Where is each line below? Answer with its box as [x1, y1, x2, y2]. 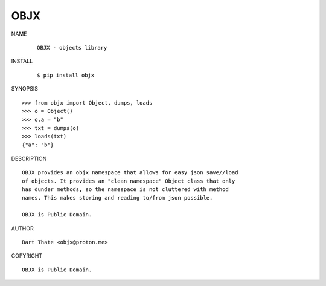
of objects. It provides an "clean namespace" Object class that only [22, 177, 235, 184]
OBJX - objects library [37, 44, 107, 51]
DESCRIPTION [11, 155, 47, 162]
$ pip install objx [37, 71, 95, 79]
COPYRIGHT [11, 252, 43, 259]
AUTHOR [11, 224, 34, 232]
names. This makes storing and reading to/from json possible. [22, 194, 213, 201]
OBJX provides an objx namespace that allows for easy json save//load [22, 169, 238, 176]
